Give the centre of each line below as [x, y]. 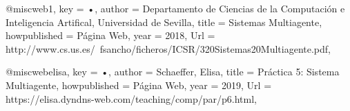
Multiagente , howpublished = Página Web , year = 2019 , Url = [139, 85]
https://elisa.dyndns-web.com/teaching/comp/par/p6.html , [131, 98]
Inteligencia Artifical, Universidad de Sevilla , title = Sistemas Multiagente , [164, 22]
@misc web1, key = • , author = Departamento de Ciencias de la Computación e [175, 8]
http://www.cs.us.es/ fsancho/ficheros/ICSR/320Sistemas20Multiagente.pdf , [168, 48]
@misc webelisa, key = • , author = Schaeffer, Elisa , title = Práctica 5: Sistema [173, 72]
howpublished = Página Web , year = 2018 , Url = [110, 35]
